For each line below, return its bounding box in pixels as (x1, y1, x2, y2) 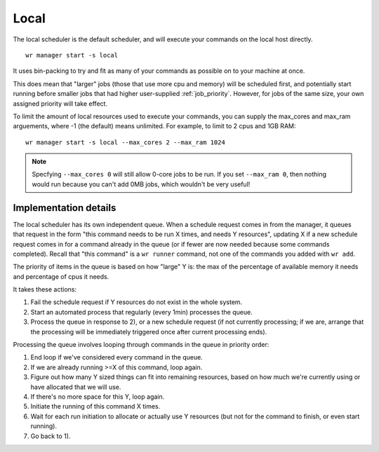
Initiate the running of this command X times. (30, 402, 161, 411)
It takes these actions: (13, 285, 77, 294)
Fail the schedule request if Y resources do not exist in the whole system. (30, 298, 243, 306)
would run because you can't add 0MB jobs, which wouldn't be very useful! (32, 179, 251, 189)
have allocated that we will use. (30, 383, 121, 391)
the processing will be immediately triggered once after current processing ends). (30, 327, 267, 336)
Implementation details (13, 202, 117, 214)
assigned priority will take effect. (13, 99, 108, 108)
